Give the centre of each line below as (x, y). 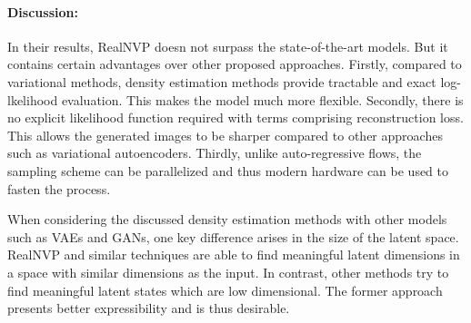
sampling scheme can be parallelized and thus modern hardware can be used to (228, 170)
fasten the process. (59, 188)
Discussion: (43, 11)
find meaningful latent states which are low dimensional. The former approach (225, 290)
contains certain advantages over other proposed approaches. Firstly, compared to (235, 64)
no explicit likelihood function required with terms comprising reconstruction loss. (235, 117)
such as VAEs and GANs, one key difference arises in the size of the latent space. (233, 236)
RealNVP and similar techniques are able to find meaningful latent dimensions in (234, 254)
